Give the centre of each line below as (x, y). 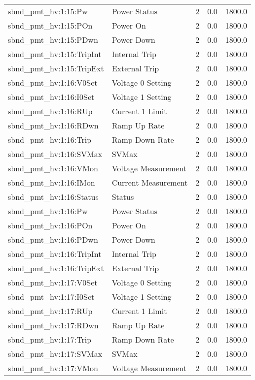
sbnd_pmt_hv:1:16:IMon (52, 182)
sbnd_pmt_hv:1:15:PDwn (53, 40)
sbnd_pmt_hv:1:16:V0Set (53, 82)
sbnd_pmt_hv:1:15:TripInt (55, 54)
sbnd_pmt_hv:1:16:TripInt (55, 254)
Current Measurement (150, 182)
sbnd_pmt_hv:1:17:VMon (53, 368)
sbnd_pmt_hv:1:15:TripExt (56, 68)
